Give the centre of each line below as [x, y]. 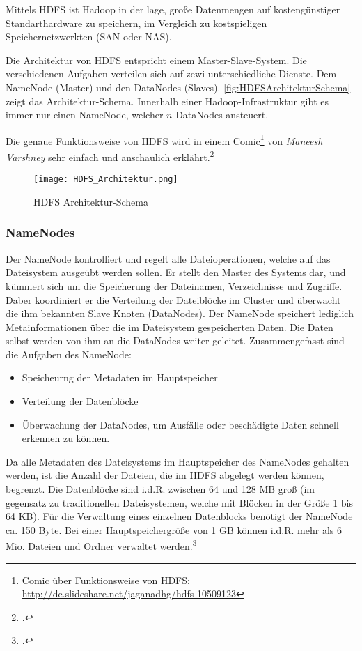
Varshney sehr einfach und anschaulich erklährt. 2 [110, 156]
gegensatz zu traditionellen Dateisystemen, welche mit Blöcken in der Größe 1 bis [180, 502]
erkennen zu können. [66, 438]
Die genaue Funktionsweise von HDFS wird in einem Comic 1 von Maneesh [164, 139]
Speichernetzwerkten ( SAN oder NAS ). [89, 37]
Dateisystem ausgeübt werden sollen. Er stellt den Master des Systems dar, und [176, 272]
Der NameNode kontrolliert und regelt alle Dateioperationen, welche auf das [168, 258]
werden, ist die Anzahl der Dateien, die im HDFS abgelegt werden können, [165, 475]
